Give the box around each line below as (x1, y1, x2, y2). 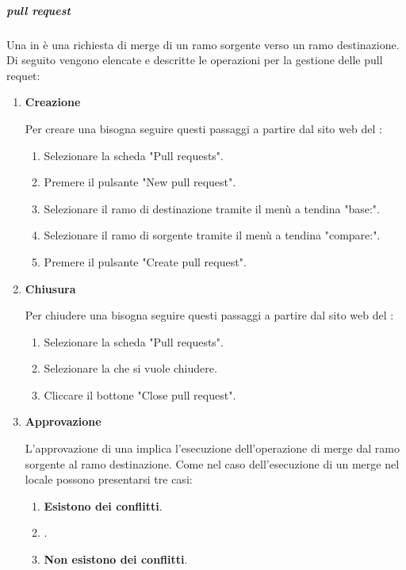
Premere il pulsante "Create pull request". (44, 253, 247, 270)
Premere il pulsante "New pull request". (44, 174, 236, 190)
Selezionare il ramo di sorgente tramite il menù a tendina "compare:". (44, 227, 381, 243)
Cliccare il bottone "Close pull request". (44, 386, 236, 403)
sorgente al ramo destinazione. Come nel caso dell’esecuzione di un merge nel (25, 455, 400, 472)
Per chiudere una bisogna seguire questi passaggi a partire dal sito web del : (25, 307, 394, 323)
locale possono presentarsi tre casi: (25, 471, 193, 488)
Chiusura (25, 280, 76, 296)
